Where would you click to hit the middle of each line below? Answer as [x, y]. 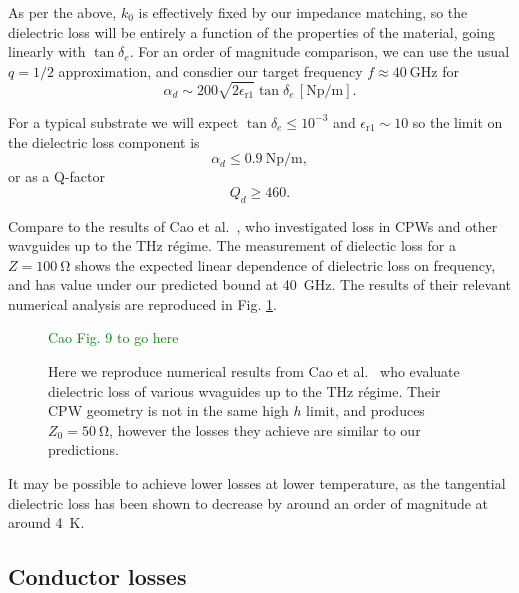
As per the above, [62, 12]
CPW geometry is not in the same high [168, 410]
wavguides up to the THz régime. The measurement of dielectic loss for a [232, 245]
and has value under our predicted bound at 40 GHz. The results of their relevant [260, 284]
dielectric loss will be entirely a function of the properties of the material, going [251, 31]
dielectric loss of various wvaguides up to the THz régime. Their [244, 390]
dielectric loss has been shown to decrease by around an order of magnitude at [248, 502]
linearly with [47, 51]
